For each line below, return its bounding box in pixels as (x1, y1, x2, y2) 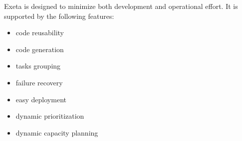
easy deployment (15, 94, 66, 104)
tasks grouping (15, 61, 61, 71)
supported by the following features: (4, 10, 114, 21)
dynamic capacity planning (15, 127, 98, 138)
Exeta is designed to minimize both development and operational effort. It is (4, 1, 238, 11)
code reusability (15, 27, 64, 38)
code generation (15, 44, 64, 54)
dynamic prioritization (15, 111, 84, 121)
